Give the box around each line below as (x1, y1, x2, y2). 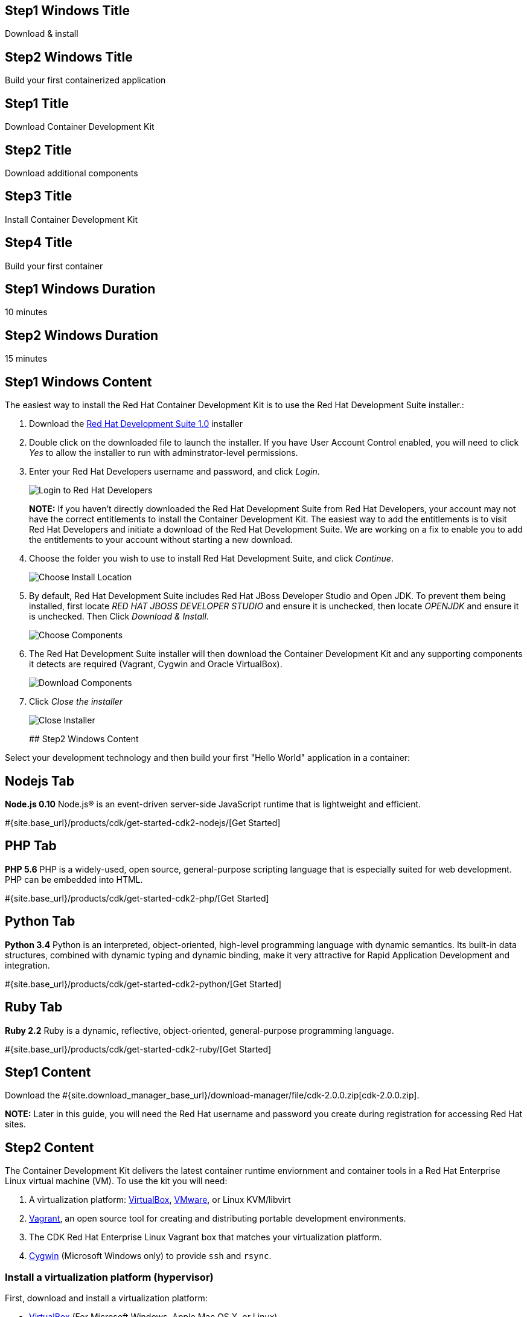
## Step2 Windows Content (29, 734, 139, 745)
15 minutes (5, 353, 48, 364)
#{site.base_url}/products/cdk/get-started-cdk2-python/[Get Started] (5, 978, 282, 989)
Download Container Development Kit (5, 121, 155, 132)
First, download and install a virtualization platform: (5, 1292, 208, 1303)
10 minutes (5, 307, 48, 318)
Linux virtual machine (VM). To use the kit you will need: (5, 1176, 228, 1187)
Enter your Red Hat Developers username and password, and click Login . (29, 466, 320, 477)
